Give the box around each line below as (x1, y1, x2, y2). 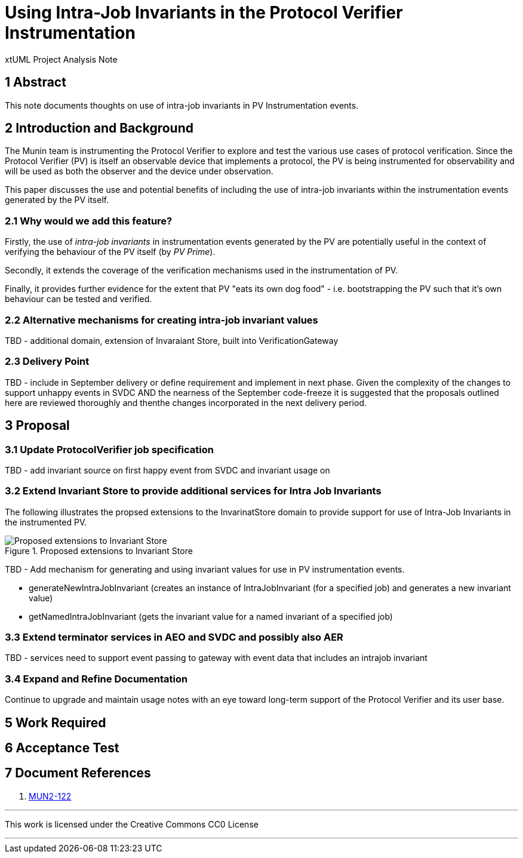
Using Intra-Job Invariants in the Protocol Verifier (5, 2, 403, 23)
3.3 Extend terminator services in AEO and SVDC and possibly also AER (5, 631, 343, 644)
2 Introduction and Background (5, 121, 193, 136)
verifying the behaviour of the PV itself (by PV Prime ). (5, 247, 216, 257)
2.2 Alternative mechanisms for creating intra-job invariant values (5, 313, 318, 326)
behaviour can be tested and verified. (5, 294, 152, 305)
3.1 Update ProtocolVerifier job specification (5, 443, 214, 456)
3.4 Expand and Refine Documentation (5, 672, 188, 685)
